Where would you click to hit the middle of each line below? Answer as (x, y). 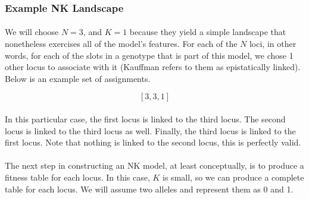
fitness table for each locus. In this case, (77, 177)
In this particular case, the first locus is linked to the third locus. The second (145, 119)
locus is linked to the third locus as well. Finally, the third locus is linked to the (150, 130)
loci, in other (273, 44)
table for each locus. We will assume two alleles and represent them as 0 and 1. (149, 189)
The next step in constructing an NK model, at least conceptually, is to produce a (154, 165)
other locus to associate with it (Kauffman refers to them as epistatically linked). (153, 67)
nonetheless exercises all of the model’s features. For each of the (121, 44)
